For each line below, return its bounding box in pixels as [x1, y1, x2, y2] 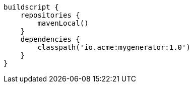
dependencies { [20, 35, 80, 43]
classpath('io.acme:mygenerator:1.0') [37, 43, 190, 51]
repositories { [20, 11, 80, 19]
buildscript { [4, 3, 59, 11]
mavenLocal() [37, 19, 89, 27]
